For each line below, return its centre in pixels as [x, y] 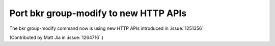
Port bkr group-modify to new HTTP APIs [98, 13]
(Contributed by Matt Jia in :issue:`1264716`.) [57, 37]
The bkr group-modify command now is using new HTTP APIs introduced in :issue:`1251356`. [107, 28]
